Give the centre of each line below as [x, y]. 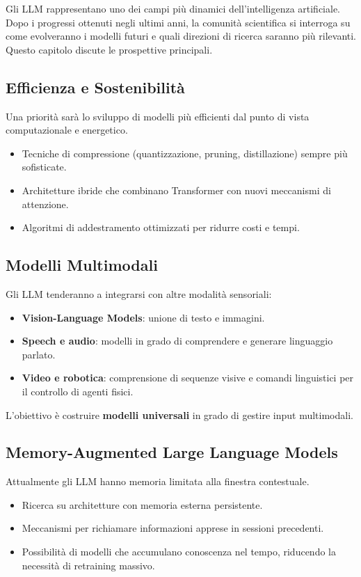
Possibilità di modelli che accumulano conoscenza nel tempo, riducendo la [179, 552]
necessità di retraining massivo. [88, 565]
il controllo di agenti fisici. [78, 391]
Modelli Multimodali [82, 265]
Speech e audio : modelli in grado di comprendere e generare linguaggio [177, 341]
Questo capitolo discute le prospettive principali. [109, 49]
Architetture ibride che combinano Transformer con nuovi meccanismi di [176, 190]
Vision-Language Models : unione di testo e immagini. [143, 317]
